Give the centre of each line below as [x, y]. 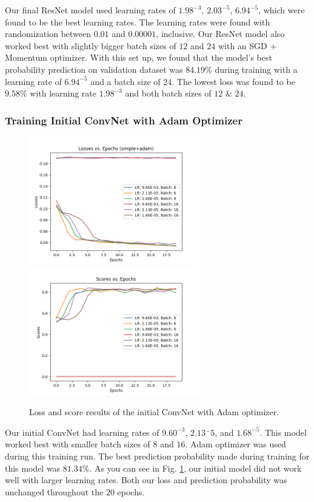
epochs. [131, 491]
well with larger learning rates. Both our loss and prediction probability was [146, 480]
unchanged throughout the [54, 491]
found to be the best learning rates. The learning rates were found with [138, 22]
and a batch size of [125, 81]
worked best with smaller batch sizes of [78, 444]
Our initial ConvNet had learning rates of [82, 432]
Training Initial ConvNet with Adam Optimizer [124, 120]
